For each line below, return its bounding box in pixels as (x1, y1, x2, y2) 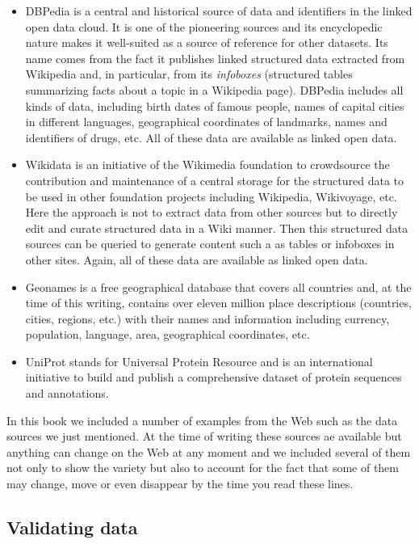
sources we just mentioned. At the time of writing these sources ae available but (6, 428, 402, 445)
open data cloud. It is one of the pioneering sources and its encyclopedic (25, 18, 383, 35)
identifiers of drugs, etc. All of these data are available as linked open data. (25, 129, 397, 145)
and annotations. (25, 385, 109, 402)
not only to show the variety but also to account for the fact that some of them (6, 459, 399, 476)
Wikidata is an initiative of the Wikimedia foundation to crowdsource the (25, 156, 390, 173)
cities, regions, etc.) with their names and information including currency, (25, 310, 390, 327)
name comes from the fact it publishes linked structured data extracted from (25, 49, 405, 66)
